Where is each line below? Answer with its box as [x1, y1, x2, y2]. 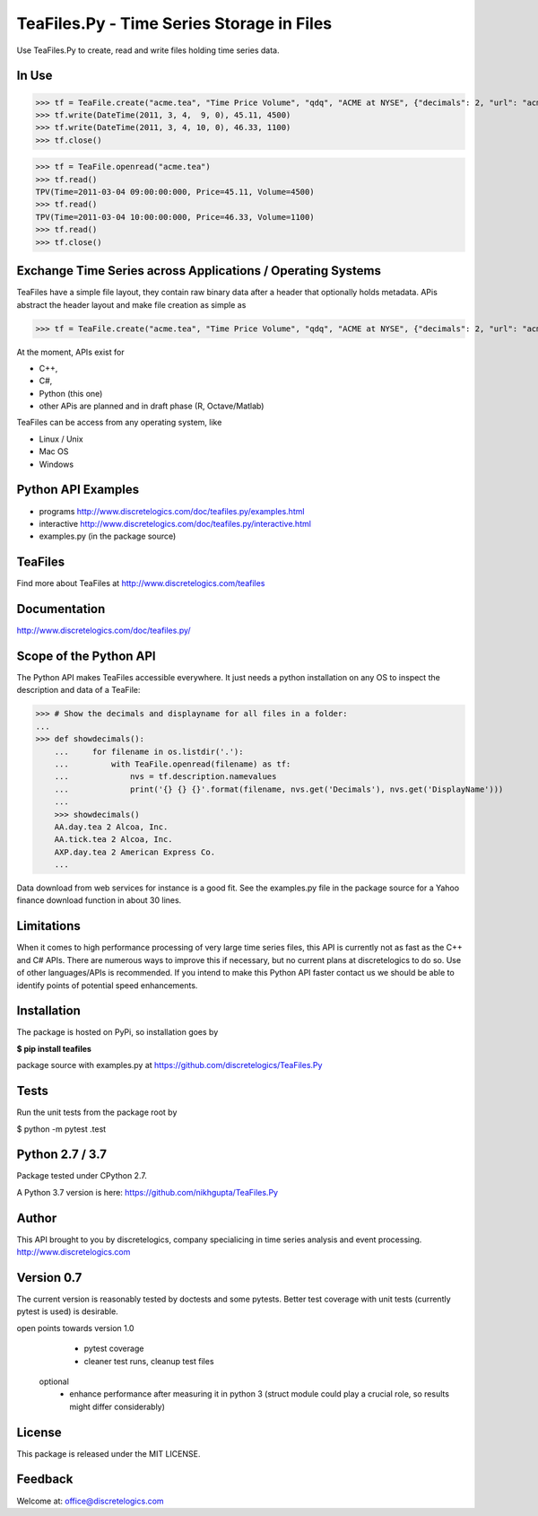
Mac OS [39, 446, 69, 457]
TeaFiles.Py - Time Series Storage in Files [16, 13, 333, 33]
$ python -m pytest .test [16, 1123, 107, 1135]
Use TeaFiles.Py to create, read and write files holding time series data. [16, 45, 280, 56]
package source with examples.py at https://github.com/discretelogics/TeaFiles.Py [16, 1060, 323, 1071]
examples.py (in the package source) [39, 530, 177, 542]
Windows [39, 459, 74, 469]
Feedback [16, 1472, 74, 1487]
